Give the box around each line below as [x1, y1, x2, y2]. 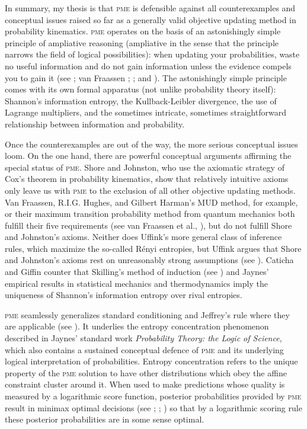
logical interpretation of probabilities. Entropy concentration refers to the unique [5, 355, 298, 367]
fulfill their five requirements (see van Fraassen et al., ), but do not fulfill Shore [5, 219, 292, 231]
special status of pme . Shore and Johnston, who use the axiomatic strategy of [5, 161, 284, 173]
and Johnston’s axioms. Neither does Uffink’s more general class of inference [5, 230, 282, 243]
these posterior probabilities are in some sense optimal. [5, 413, 204, 425]
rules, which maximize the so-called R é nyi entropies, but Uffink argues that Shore [5, 242, 302, 254]
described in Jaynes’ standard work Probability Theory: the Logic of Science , [5, 332, 282, 344]
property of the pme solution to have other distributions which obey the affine [5, 366, 287, 379]
